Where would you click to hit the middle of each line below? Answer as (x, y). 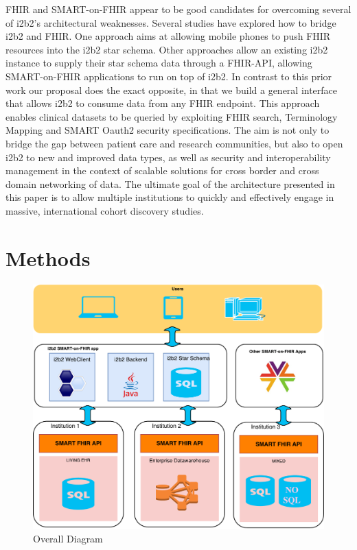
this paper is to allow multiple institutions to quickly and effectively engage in (170, 197)
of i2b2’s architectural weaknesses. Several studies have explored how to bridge (171, 22)
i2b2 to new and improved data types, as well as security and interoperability (168, 157)
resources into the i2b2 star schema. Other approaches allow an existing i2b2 (167, 49)
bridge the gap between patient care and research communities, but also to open (174, 143)
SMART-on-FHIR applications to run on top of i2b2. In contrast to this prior (169, 76)
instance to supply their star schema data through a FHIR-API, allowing (159, 63)
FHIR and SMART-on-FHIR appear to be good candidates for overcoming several (178, 9)
